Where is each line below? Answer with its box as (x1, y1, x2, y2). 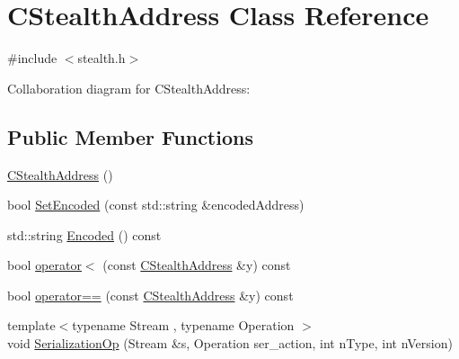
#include (7, 49, 57, 67)
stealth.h (77, 49, 126, 67)
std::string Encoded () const (7, 225, 162, 244)
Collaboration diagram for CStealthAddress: (7, 78, 251, 97)
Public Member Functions (7, 122, 253, 150)
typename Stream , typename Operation (72, 316, 295, 335)
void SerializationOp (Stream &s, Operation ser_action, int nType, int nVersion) (7, 334, 453, 353)
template (7, 316, 56, 335)
